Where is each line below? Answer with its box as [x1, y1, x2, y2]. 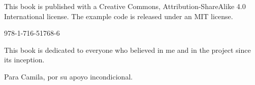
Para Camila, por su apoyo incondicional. [4, 71, 133, 81]
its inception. [4, 54, 45, 65]
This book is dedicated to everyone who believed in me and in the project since [4, 44, 251, 55]
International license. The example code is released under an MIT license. [4, 11, 233, 21]
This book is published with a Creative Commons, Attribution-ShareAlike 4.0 [4, 1, 246, 11]
